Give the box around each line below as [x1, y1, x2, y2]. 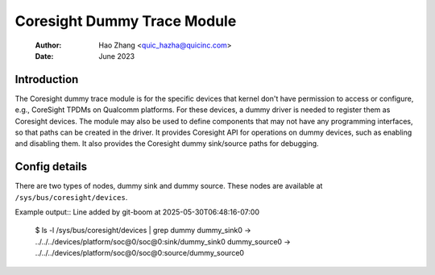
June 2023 [98, 51, 135, 60]
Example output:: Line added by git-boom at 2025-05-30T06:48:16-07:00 [14, 207, 259, 217]
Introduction [14, 73, 79, 86]
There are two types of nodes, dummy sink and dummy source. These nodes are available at [14, 181, 323, 191]
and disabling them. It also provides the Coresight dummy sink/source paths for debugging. [14, 139, 319, 148]
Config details [14, 160, 88, 173]
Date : [35, 51, 54, 60]
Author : [35, 40, 62, 50]
